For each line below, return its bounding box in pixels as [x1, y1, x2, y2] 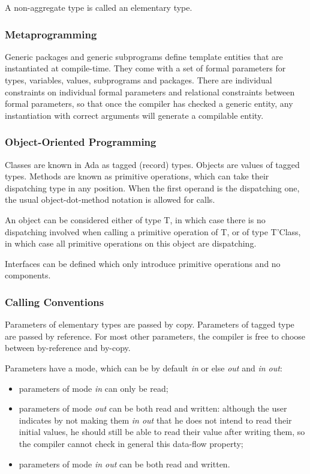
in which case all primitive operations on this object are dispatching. [5, 237, 257, 250]
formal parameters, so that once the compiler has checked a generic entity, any [5, 97, 293, 110]
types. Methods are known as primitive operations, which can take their [5, 170, 269, 182]
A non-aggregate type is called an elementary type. [5, 1, 192, 13]
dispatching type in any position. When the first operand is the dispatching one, [5, 181, 300, 194]
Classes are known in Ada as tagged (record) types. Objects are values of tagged [5, 158, 300, 170]
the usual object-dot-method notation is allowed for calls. [5, 193, 215, 206]
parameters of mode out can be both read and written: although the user [19, 402, 287, 415]
